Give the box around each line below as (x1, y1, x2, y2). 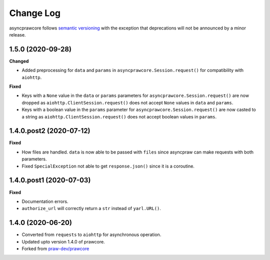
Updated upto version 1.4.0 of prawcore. (21, 238, 105, 244)
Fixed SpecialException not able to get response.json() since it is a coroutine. (21, 163, 195, 169)
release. (9, 31, 26, 37)
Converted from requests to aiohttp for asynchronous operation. (21, 231, 161, 237)
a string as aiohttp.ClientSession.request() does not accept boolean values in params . (21, 113, 217, 119)
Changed (9, 58, 29, 64)
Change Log (9, 7, 61, 18)
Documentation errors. (21, 198, 68, 204)
